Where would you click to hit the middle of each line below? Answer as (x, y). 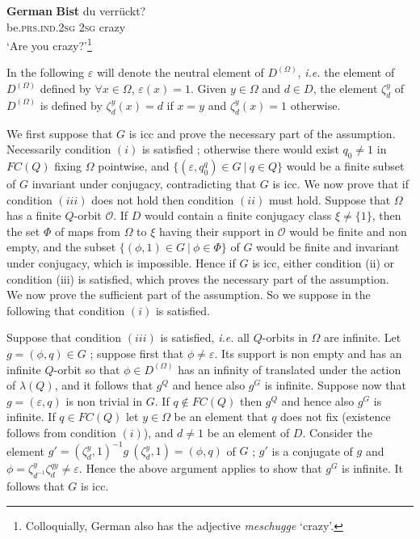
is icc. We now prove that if (340, 184)
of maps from (87, 231)
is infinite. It (373, 468)
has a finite (34, 215)
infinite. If (31, 417)
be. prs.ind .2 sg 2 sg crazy (66, 26)
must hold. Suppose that (330, 199)
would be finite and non (348, 231)
